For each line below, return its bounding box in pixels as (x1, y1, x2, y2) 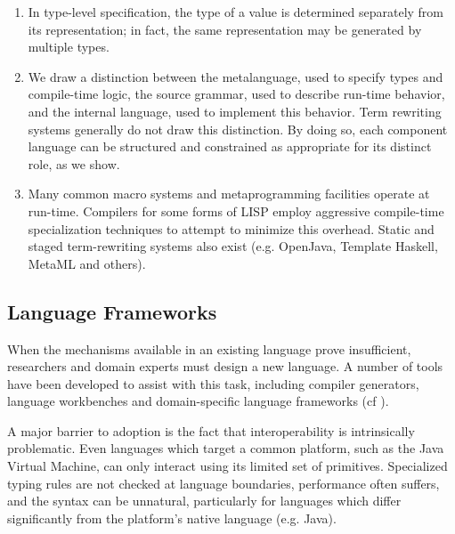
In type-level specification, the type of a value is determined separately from (28, 3, 444, 20)
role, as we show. (28, 154, 120, 173)
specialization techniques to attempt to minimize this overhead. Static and (28, 219, 435, 238)
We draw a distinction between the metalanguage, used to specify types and (28, 67, 443, 85)
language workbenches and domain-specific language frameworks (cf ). (7, 392, 389, 410)
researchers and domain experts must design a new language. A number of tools (7, 357, 443, 376)
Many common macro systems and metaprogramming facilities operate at (28, 184, 430, 203)
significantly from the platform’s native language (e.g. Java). (7, 508, 337, 527)
